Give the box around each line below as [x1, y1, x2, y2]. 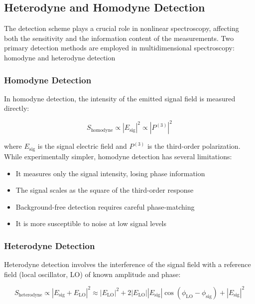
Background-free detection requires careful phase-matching [15, 201, 195, 212]
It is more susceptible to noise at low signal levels [15, 218, 167, 229]
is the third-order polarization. [147, 141, 241, 151]
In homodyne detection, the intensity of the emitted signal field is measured [4, 93, 236, 103]
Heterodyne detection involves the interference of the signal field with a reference [4, 259, 251, 270]
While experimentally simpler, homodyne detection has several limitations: [4, 151, 232, 161]
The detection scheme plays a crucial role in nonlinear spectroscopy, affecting [4, 23, 239, 33]
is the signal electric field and [37, 141, 127, 151]
